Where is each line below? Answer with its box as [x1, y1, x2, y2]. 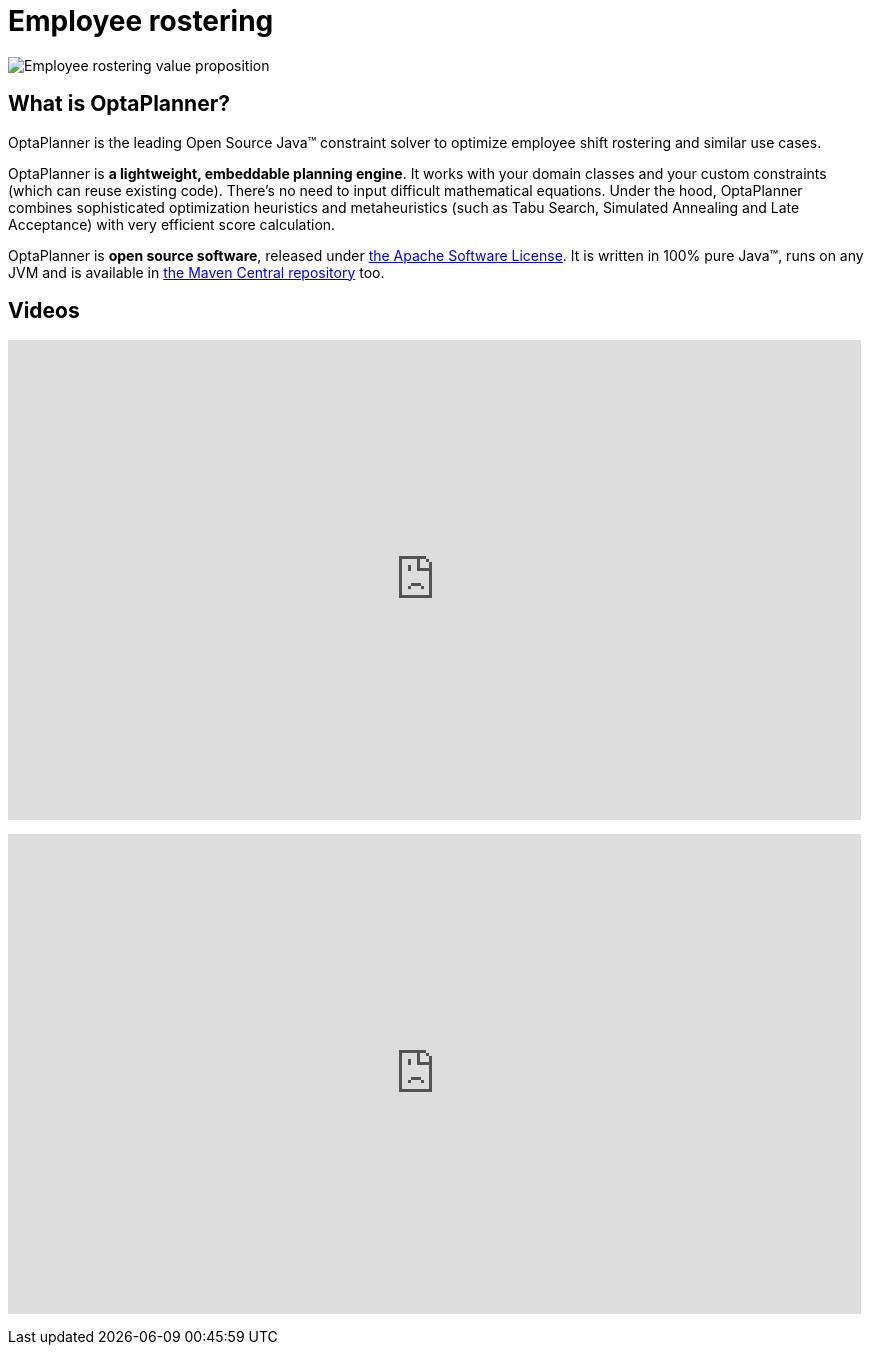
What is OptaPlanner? [8, 91, 230, 117]
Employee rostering [8, 4, 274, 38]
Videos [8, 298, 80, 324]
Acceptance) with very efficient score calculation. [8, 215, 336, 233]
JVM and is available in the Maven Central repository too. [8, 263, 385, 281]
